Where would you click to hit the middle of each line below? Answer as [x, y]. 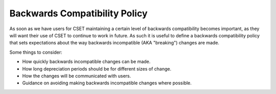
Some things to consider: [36, 52]
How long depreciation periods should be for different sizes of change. [97, 68]
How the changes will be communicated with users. [77, 76]
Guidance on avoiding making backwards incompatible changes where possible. [107, 83]
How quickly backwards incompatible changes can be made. [86, 62]
